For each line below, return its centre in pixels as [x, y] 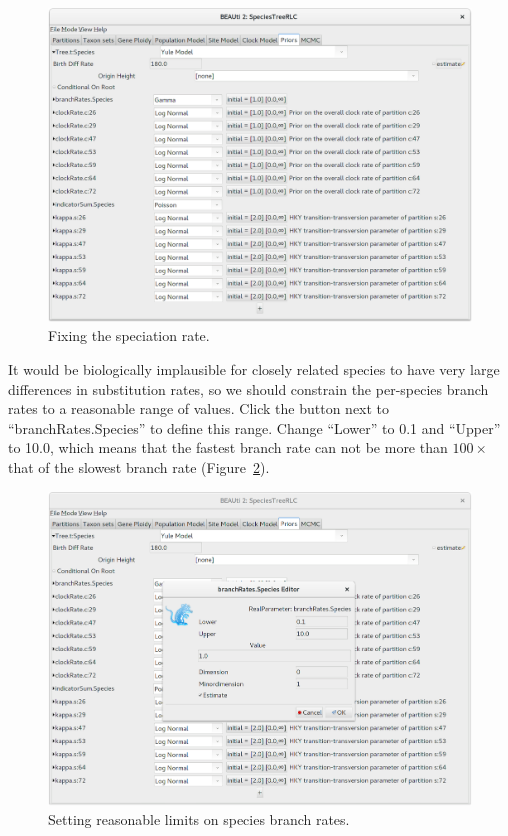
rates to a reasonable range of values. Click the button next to [199, 408]
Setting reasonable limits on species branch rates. [199, 819]
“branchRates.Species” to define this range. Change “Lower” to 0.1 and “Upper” [254, 427]
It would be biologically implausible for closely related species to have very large [254, 369]
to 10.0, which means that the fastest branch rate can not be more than [228, 447]
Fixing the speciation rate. [129, 335]
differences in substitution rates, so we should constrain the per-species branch [248, 388]
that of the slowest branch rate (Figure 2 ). [139, 467]
